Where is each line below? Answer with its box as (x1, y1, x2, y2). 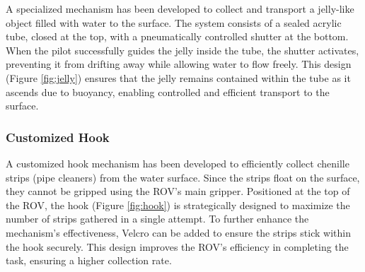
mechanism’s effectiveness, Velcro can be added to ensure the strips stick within (6, 225, 351, 240)
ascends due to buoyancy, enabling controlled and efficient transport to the (6, 84, 330, 99)
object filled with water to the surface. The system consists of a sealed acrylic (6, 15, 342, 30)
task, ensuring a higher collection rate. (6, 253, 172, 268)
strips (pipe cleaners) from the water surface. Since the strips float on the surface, (6, 170, 360, 184)
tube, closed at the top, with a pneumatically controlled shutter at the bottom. (6, 29, 349, 44)
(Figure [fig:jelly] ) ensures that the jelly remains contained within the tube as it (6, 70, 351, 85)
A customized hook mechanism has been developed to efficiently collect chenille (6, 155, 349, 170)
